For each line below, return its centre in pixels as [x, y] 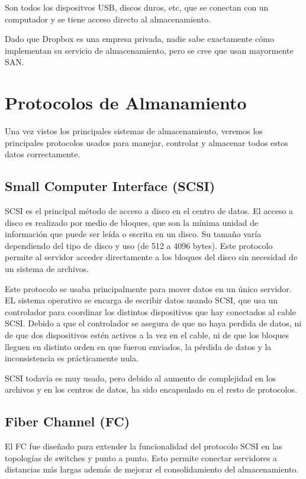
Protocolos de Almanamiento [126, 103]
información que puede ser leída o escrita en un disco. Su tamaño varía [133, 234]
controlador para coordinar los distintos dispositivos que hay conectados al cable [150, 311]
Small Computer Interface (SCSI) [110, 186]
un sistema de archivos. [47, 269]
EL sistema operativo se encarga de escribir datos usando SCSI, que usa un [141, 300]
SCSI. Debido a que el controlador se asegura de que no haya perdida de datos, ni [153, 323]
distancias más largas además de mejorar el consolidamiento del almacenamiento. [152, 469]
